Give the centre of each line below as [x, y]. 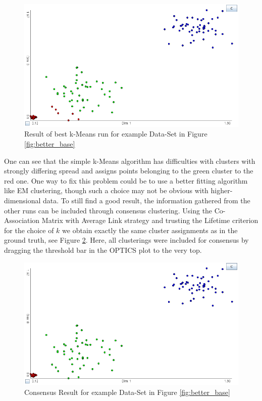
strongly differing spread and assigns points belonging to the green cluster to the [129, 171]
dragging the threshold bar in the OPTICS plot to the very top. [103, 250]
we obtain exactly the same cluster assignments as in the [150, 230]
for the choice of [29, 230]
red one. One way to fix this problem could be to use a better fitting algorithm [126, 180]
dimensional [22, 201]
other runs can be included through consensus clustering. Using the [108, 210]
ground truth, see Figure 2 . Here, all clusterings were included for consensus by [126, 240]
